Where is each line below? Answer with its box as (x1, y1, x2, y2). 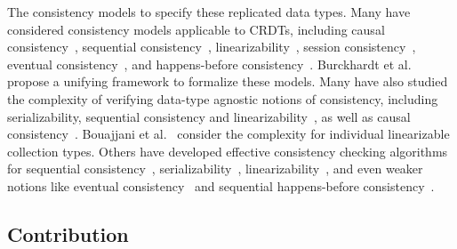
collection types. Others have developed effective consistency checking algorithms (7, 141, 448, 160)
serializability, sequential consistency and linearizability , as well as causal (7, 107, 411, 125)
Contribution (7, 220, 129, 247)
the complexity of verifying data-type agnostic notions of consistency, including (7, 89, 438, 108)
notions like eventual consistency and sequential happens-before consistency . (7, 176, 435, 195)
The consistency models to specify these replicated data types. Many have (7, 3, 411, 20)
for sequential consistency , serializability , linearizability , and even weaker (7, 159, 423, 178)
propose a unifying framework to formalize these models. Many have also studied (7, 72, 448, 91)
